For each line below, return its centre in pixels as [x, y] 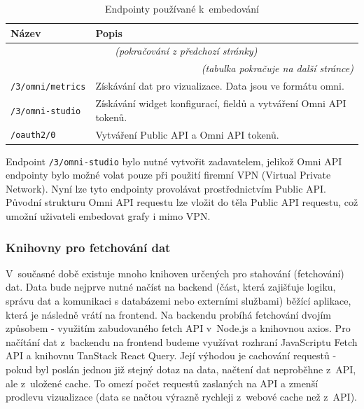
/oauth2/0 [33, 136]
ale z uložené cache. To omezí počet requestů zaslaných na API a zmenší [162, 383]
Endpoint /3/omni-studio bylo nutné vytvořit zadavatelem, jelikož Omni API [174, 161]
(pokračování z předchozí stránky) [186, 51]
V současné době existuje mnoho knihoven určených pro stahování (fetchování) [175, 273]
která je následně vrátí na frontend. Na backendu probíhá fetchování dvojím [169, 314]
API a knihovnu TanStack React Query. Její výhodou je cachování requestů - [171, 355]
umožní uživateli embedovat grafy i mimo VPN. [108, 216]
